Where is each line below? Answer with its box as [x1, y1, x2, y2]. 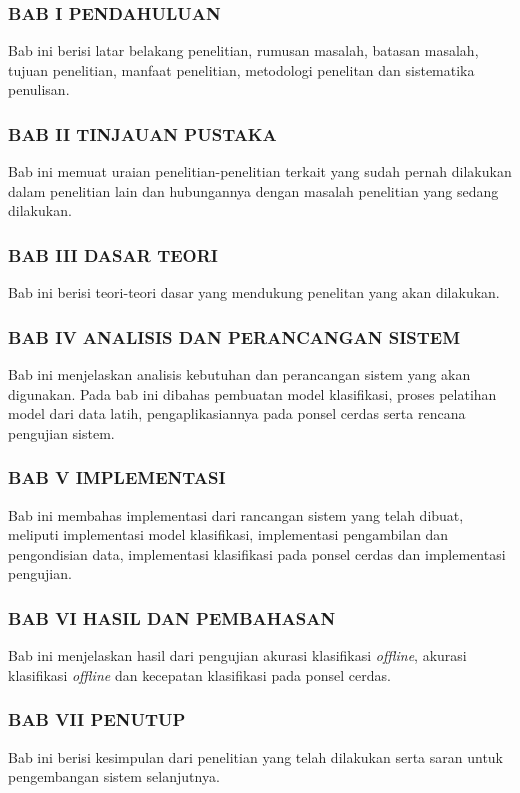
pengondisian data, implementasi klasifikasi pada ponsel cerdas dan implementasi [8, 543, 506, 564]
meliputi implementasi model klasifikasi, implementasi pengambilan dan [8, 524, 449, 545]
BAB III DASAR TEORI [8, 242, 218, 267]
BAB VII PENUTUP [8, 707, 186, 732]
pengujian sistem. [8, 422, 115, 443]
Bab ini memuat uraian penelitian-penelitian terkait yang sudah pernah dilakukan [8, 161, 512, 182]
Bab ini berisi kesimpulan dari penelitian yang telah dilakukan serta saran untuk [8, 746, 504, 767]
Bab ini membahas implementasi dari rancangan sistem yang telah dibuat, [8, 504, 464, 525]
